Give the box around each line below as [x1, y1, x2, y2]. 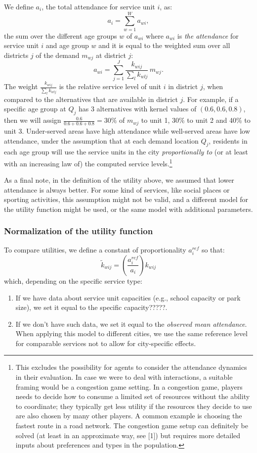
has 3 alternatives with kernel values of [78, 103, 197, 114]
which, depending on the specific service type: [4, 275, 142, 286]
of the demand [36, 50, 80, 60]
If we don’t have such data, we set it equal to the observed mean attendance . [15, 318, 247, 329]
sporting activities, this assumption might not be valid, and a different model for [4, 194, 249, 204]
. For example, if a [183, 94, 239, 104]
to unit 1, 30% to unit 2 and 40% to [141, 115, 251, 125]
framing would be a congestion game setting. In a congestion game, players [15, 381, 243, 392]
